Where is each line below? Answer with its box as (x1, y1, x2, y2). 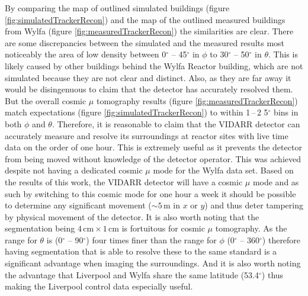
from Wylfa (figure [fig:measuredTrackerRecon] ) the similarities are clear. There (5, 25, 294, 37)
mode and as (252, 175, 299, 188)
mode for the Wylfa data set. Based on (153, 164, 294, 176)
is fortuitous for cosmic (121, 222, 205, 234)
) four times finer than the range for (86, 233, 217, 246)
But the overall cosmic (5, 94, 86, 107)
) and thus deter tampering (204, 199, 303, 211)
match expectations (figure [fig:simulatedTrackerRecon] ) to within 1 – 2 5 (5, 106, 268, 118)
